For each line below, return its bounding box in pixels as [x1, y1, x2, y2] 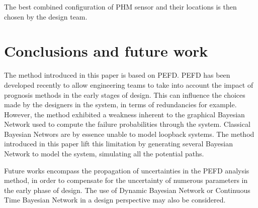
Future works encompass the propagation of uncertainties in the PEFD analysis [4, 165, 249, 175]
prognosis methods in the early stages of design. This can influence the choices [4, 89, 245, 100]
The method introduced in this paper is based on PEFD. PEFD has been [4, 70, 230, 80]
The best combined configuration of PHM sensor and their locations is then [4, 2, 237, 12]
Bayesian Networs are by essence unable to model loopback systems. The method [4, 128, 254, 139]
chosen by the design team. [4, 11, 88, 22]
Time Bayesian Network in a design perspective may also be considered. [4, 194, 226, 205]
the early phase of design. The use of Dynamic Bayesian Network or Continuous [4, 184, 250, 195]
